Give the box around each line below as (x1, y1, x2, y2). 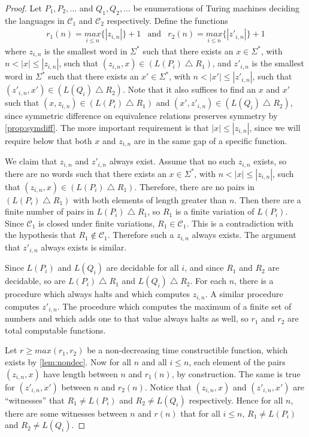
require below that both (5, 134, 92, 146)
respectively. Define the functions (107, 14, 228, 26)
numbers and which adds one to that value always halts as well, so (5, 312, 249, 325)
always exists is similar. (41, 240, 127, 253)
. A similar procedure (205, 288, 283, 300)
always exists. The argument (192, 228, 296, 241)
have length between (43, 367, 118, 380)
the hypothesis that (5, 228, 76, 241)
